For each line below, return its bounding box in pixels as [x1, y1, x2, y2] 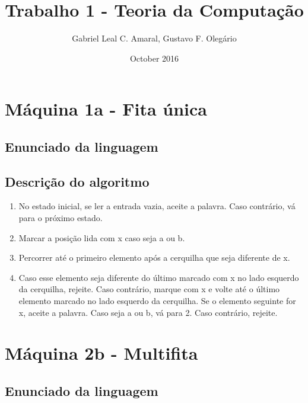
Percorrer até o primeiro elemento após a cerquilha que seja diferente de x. [18, 251, 290, 264]
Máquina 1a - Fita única [5, 97, 208, 121]
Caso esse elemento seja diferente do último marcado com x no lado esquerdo [18, 271, 299, 283]
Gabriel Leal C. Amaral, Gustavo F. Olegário [72, 32, 237, 44]
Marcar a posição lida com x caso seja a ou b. [18, 231, 185, 244]
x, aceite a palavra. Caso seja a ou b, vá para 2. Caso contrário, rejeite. [18, 306, 278, 318]
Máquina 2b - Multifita [5, 341, 198, 365]
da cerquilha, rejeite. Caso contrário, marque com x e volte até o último [18, 283, 280, 295]
